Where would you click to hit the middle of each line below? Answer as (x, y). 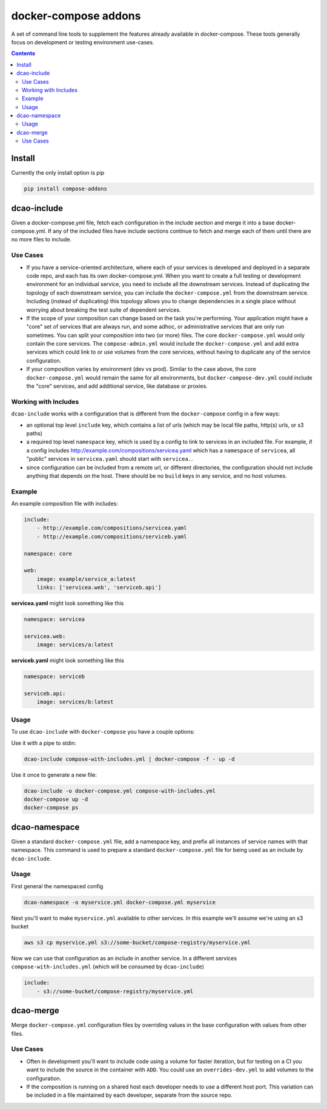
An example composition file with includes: (64, 504)
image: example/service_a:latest (86, 579)
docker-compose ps (51, 808)
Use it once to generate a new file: (54, 775)
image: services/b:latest (75, 702)
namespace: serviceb (54, 677)
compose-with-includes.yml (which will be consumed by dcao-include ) (107, 967)
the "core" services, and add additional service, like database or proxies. (117, 386)
